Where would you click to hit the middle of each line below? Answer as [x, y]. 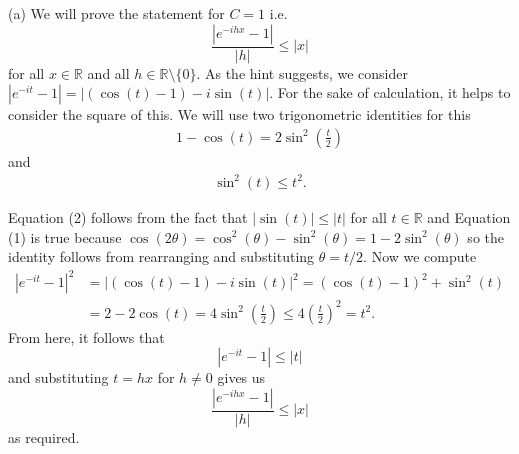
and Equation [469, 216]
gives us [241, 377]
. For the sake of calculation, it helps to [390, 92]
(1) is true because [65, 236]
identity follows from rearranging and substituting [161, 256]
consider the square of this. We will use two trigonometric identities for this [239, 114]
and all [108, 72]
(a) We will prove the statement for [116, 13]
